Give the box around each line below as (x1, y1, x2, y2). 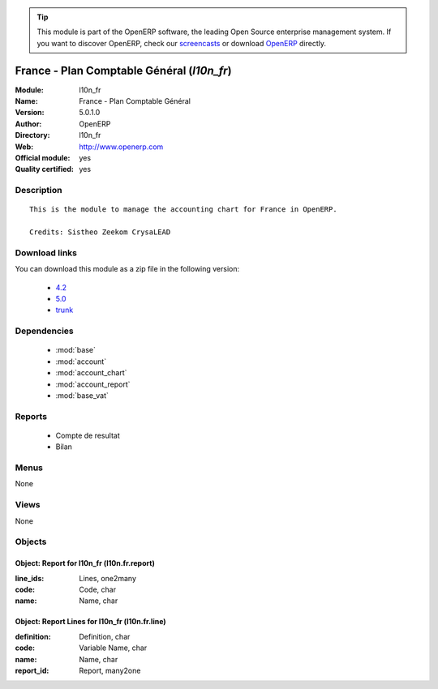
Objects (15, 536, 47, 547)
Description (15, 185, 62, 196)
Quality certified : (15, 165, 75, 174)
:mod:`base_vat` (55, 390, 109, 400)
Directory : (15, 131, 50, 140)
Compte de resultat (55, 430, 121, 440)
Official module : (15, 153, 71, 163)
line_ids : (15, 573, 45, 583)
